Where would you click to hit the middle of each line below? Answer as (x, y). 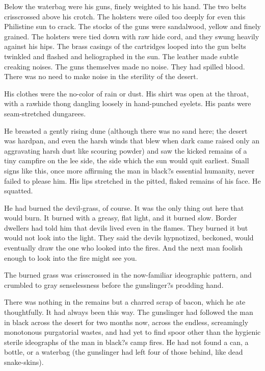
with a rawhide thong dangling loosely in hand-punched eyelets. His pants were (128, 103)
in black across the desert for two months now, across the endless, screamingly (126, 322)
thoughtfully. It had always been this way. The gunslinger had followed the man (129, 312)
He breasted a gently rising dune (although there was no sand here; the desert (126, 130)
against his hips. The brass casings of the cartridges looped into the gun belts (125, 46)
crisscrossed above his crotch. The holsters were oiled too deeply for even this (125, 16)
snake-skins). (24, 362)
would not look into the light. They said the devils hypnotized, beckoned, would (129, 238)
